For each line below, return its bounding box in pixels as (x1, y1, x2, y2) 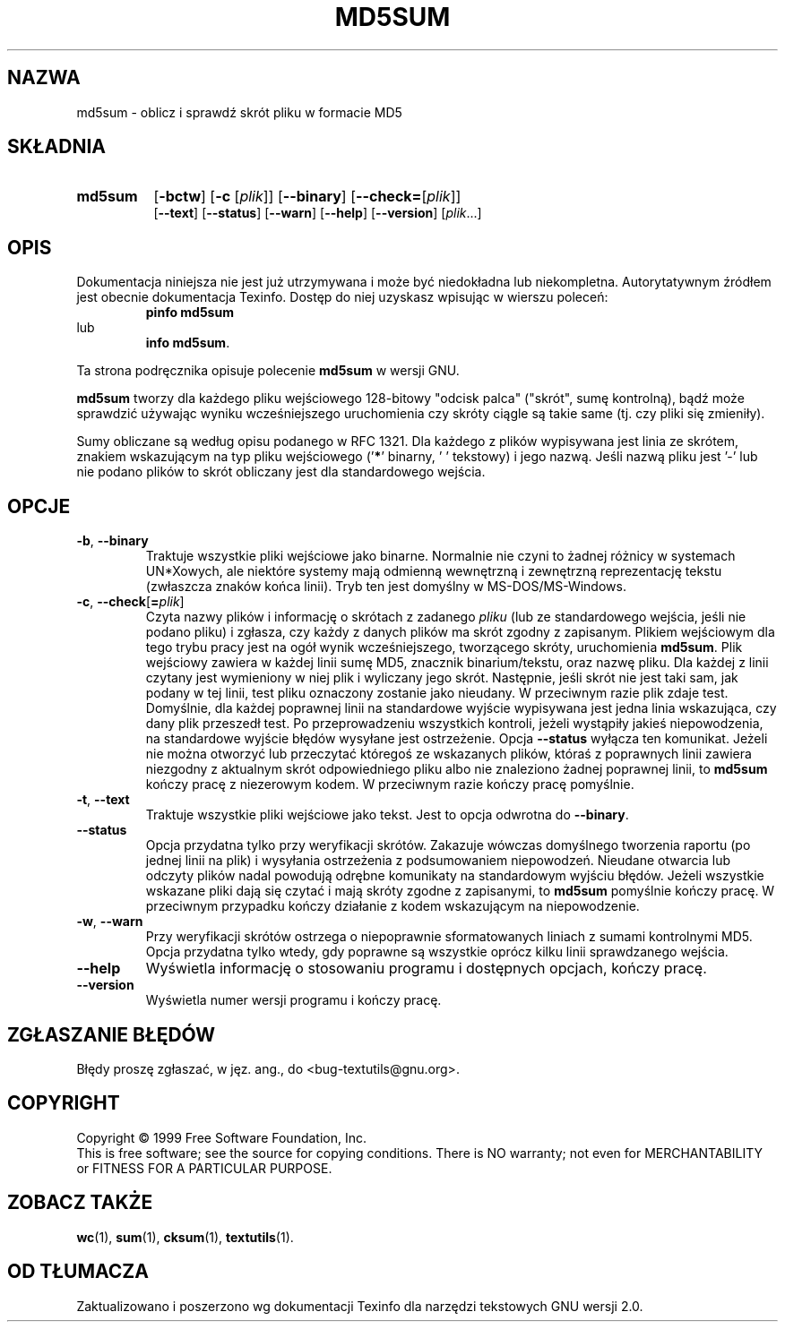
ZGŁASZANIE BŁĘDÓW (7, 1023, 216, 1046)
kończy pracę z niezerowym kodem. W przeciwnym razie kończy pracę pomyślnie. (145, 776, 634, 793)
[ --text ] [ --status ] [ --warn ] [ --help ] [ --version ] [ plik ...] (153, 205, 482, 221)
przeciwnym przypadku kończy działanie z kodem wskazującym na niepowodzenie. (145, 898, 640, 914)
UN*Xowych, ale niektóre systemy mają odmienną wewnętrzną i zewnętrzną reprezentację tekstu (145, 563, 722, 579)
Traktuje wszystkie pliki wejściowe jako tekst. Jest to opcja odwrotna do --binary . (145, 807, 629, 823)
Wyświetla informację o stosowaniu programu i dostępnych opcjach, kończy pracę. (145, 959, 707, 978)
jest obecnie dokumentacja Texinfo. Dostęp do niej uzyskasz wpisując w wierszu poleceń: (76, 289, 608, 305)
